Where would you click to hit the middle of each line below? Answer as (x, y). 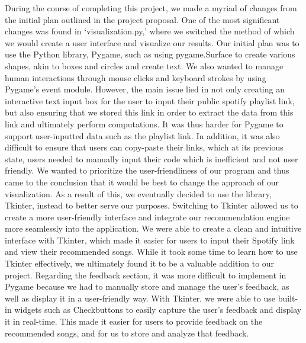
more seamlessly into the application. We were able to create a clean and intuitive (153, 228)
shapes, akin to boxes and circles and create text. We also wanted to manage (144, 65)
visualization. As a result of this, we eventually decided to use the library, (138, 193)
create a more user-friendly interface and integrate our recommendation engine (147, 217)
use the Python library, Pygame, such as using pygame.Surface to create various (150, 54)
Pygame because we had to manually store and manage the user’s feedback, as (147, 286)
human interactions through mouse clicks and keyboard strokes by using (136, 77)
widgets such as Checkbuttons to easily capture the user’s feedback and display (158, 310)
